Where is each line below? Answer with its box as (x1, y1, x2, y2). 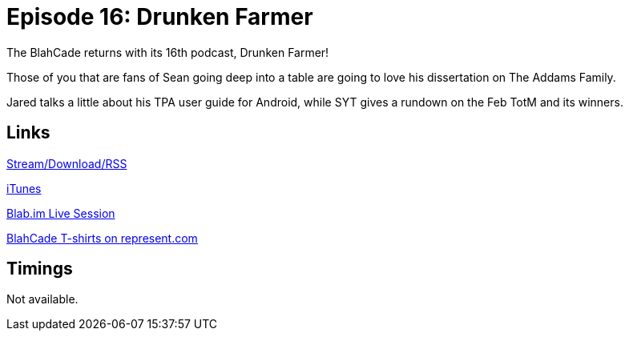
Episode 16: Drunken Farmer (6, 3, 313, 30)
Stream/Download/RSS (6, 156, 127, 171)
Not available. (6, 292, 79, 307)
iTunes (6, 181, 42, 195)
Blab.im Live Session (6, 206, 115, 220)
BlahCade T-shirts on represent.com (6, 231, 198, 245)
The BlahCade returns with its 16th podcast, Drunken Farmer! (6, 45, 329, 59)
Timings (6, 259, 73, 279)
